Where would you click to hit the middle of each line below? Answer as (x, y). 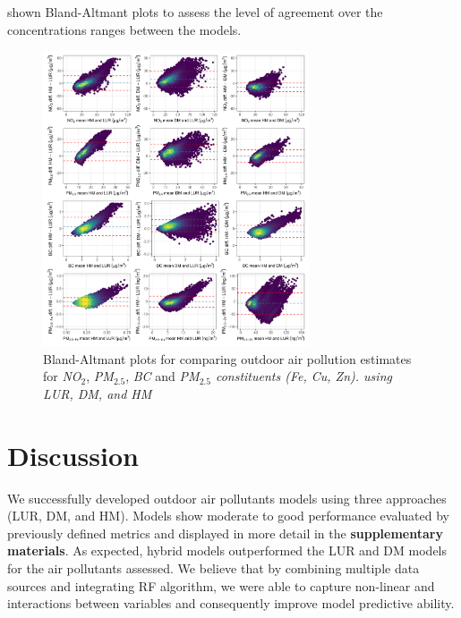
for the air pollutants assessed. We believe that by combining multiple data (213, 568)
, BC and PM (162, 376)
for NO (62, 376)
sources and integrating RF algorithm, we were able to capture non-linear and (221, 585)
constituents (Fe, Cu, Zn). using (303, 376)
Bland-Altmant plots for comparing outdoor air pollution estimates (227, 358)
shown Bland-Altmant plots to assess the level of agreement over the (195, 12)
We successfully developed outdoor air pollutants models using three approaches (227, 498)
